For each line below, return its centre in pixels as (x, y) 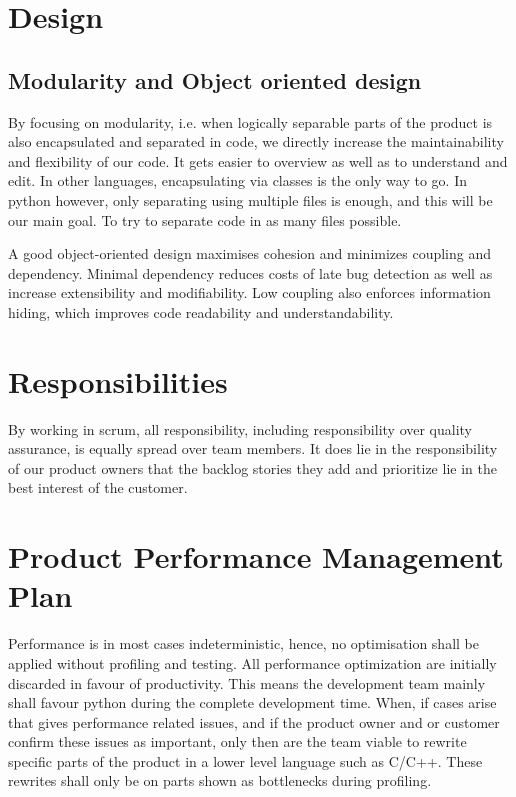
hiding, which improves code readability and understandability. (201, 311)
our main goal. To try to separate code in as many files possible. (205, 219)
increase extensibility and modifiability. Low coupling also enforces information (249, 292)
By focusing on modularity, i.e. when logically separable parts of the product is (250, 121)
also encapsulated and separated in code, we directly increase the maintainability (256, 141)
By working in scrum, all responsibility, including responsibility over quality (240, 428)
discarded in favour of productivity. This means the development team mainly (247, 682)
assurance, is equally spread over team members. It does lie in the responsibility (253, 448)
